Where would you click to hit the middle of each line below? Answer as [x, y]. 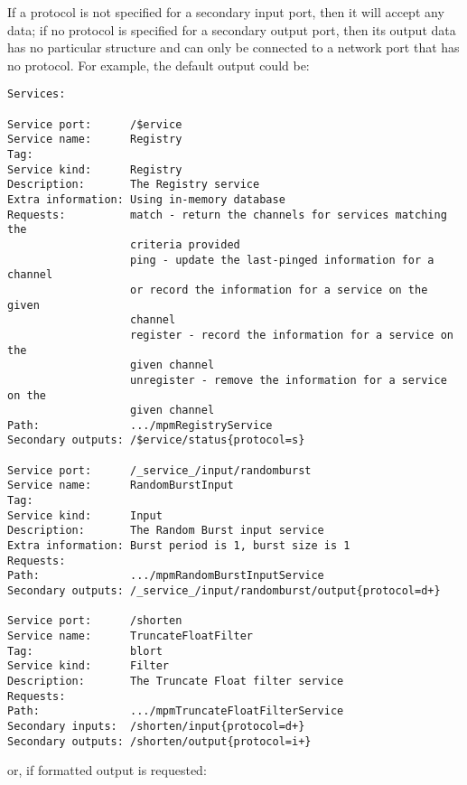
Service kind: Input [85, 515]
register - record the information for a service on [292, 335]
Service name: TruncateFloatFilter [131, 636]
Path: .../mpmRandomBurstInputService [166, 576]
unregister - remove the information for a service [289, 380]
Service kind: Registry [95, 169]
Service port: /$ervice [95, 124]
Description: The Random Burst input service [166, 531]
